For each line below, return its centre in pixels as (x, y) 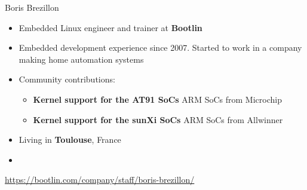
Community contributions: (67, 79)
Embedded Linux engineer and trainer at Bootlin (110, 27)
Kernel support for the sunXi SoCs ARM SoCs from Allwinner (158, 119)
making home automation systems (81, 59)
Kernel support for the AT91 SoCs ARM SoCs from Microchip (157, 99)
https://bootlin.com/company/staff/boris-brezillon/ (100, 180)
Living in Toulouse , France (70, 140)
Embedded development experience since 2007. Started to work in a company (160, 47)
